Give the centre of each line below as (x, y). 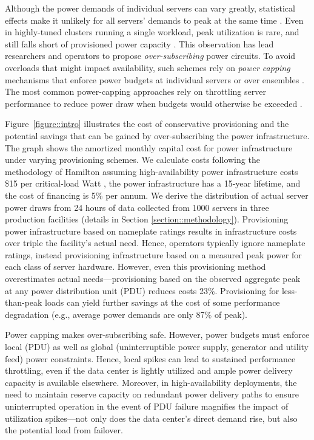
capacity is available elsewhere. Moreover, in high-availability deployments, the (151, 382)
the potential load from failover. (64, 430)
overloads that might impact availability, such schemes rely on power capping (148, 67)
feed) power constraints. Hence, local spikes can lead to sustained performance (150, 358)
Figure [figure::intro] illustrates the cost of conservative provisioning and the (147, 124)
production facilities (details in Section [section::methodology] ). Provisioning (147, 219)
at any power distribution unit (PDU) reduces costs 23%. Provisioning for (142, 290)
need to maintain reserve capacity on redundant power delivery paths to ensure (152, 394)
